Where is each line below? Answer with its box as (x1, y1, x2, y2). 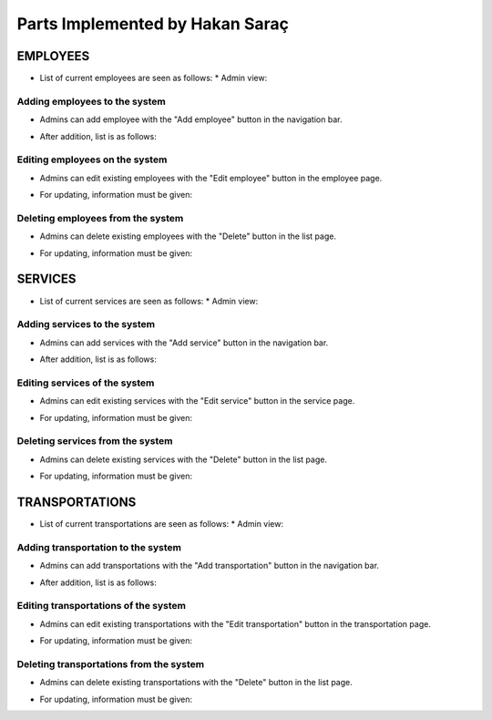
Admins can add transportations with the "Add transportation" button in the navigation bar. (39, 561, 380, 571)
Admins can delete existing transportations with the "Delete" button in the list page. (39, 677, 353, 688)
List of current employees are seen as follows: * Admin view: (39, 73, 268, 84)
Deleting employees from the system (16, 211, 184, 224)
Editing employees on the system (16, 153, 168, 166)
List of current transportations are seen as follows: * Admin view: (39, 519, 284, 530)
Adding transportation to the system (16, 540, 182, 553)
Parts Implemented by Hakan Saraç (16, 14, 289, 34)
